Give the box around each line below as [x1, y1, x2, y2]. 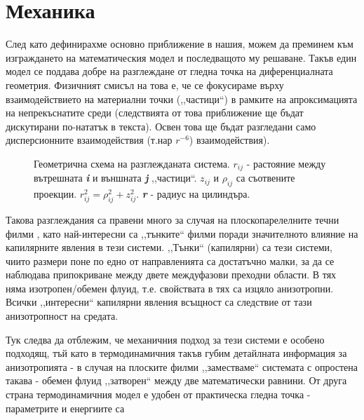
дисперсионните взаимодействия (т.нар [6, 133, 173, 147]
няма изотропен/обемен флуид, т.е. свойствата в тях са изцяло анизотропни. [6, 280, 334, 295]
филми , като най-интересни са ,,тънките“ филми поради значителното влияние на [6, 226, 358, 241]
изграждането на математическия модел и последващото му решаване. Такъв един [6, 50, 357, 65]
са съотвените [236, 170, 295, 185]
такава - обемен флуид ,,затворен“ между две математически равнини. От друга [6, 373, 347, 388]
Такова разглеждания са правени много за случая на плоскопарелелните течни [6, 212, 339, 226]
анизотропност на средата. [6, 309, 119, 323]
